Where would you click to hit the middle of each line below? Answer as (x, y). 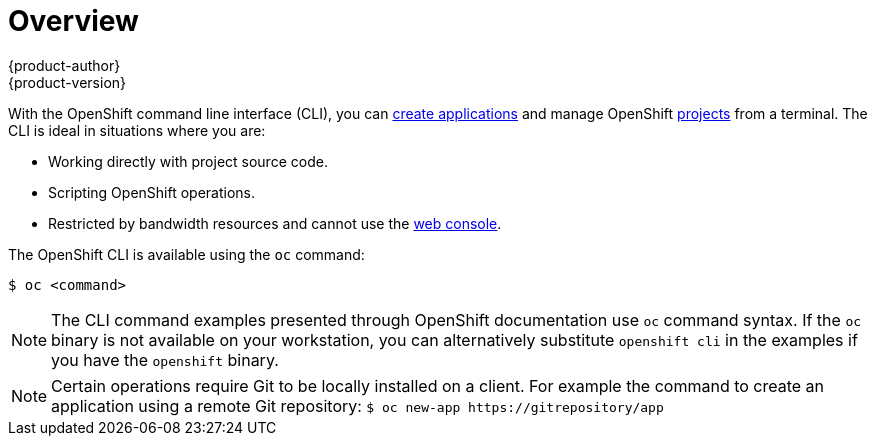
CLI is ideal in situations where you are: (137, 130)
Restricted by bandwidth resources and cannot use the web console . (275, 223)
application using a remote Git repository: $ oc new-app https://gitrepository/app (357, 405)
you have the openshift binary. (165, 359)
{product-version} (67, 82)
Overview (73, 21)
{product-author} (64, 65)
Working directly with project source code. (188, 161)
